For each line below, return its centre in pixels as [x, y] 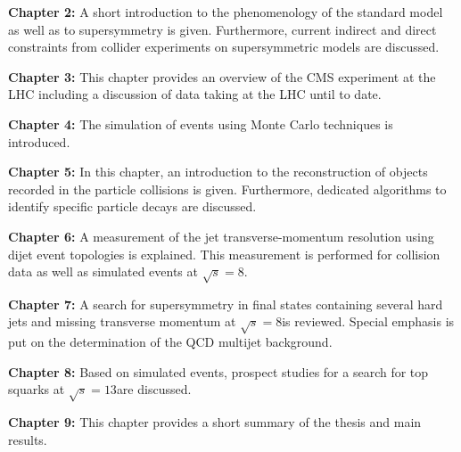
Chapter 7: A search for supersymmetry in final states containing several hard [226, 304]
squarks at [37, 389]
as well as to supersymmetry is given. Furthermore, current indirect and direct [222, 29]
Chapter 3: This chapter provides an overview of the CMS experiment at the [222, 76]
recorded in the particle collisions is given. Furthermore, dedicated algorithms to [227, 189]
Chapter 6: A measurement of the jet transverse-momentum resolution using [221, 236]
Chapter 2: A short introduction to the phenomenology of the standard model [226, 12]
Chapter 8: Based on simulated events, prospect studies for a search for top [218, 371]
